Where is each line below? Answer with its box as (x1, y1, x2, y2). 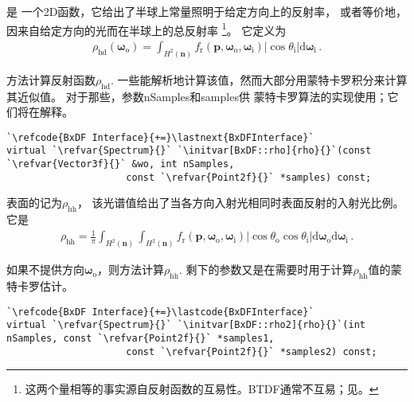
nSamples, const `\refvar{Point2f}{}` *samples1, (6, 332, 275, 344)
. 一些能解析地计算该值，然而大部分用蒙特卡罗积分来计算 (110, 71, 408, 88)
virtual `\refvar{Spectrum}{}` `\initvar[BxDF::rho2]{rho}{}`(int (6, 319, 366, 331)
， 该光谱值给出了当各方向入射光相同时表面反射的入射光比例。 (76, 194, 404, 211)
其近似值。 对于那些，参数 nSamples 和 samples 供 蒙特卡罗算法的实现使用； (6, 88, 388, 104)
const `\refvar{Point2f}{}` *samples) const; (126, 171, 372, 183)
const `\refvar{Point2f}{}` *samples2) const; (126, 345, 377, 357)
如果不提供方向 (6, 261, 84, 278)
